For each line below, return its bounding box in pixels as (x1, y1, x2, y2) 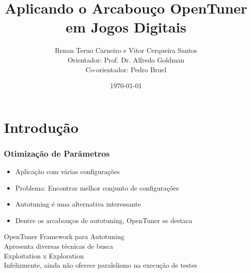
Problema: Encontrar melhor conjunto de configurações (15, 182, 179, 193)
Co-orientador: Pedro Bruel (85, 64, 167, 74)
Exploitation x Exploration (4, 250, 84, 260)
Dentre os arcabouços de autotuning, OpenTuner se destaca (15, 215, 192, 225)
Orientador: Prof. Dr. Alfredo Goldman (67, 54, 185, 64)
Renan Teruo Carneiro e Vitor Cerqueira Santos (55, 45, 197, 55)
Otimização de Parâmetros (4, 147, 110, 159)
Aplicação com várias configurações (15, 166, 120, 177)
